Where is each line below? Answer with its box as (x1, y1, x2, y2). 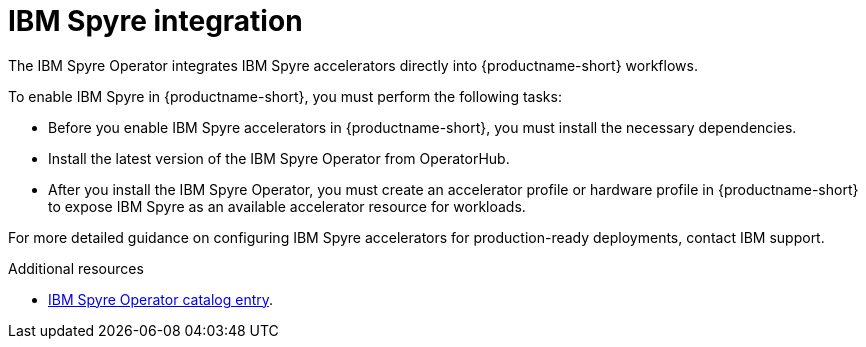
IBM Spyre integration (8, 4, 303, 38)
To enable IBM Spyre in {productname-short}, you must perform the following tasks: (8, 87, 562, 105)
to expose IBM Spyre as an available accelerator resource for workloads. (48, 197, 526, 215)
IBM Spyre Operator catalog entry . (48, 290, 274, 308)
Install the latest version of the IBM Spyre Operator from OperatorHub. (48, 149, 510, 167)
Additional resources (8, 259, 144, 277)
